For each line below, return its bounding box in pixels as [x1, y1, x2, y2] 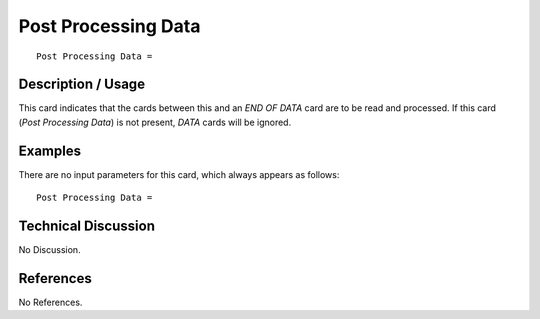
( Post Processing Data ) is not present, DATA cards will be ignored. [18, 116, 292, 128]
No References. [18, 296, 83, 308]
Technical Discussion [18, 217, 155, 234]
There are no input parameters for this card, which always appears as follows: [18, 168, 340, 180]
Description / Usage [18, 76, 145, 93]
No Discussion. [18, 244, 81, 256]
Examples [18, 142, 82, 159]
